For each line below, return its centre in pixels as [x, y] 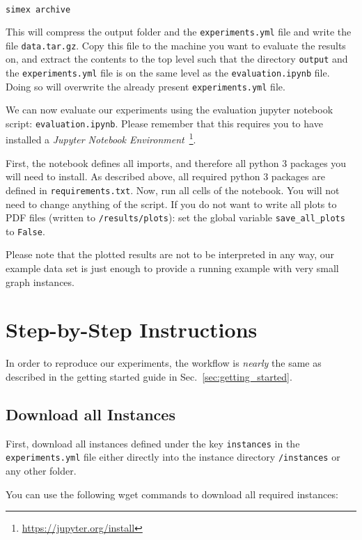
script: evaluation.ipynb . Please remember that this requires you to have [164, 123]
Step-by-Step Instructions [132, 329]
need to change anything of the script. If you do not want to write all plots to [171, 204]
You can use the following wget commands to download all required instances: [172, 494]
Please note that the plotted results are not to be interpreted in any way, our [170, 254]
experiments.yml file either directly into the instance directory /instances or [173, 457]
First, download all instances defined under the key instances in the [153, 443]
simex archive [38, 10]
